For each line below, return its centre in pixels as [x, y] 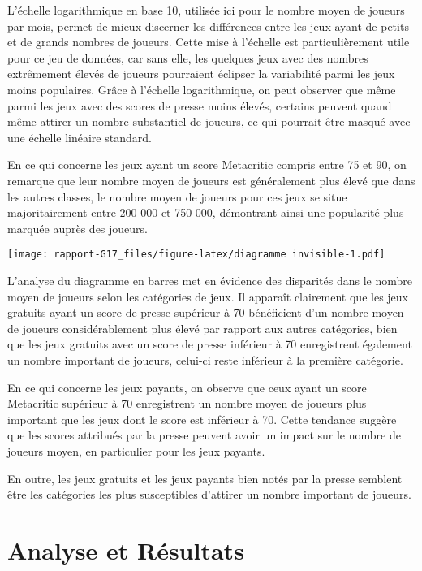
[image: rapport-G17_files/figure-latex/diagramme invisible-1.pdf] [196, 255]
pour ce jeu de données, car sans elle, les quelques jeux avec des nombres [188, 57]
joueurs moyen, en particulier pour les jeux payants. [136, 450]
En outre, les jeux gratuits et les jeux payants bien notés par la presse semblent [205, 478]
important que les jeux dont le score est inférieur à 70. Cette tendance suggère [202, 419]
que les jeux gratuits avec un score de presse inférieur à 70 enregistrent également [210, 344]
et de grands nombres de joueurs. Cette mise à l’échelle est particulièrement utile [209, 42]
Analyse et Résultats [126, 549]
